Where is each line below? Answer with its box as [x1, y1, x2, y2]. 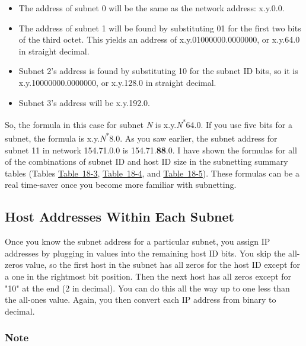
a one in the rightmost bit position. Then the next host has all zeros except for [5, 270, 292, 283]
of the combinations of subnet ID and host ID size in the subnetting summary [5, 155, 288, 168]
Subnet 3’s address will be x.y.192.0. [18, 96, 150, 108]
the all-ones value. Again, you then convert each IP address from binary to [5, 293, 276, 306]
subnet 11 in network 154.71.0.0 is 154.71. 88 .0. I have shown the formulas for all [5, 143, 297, 156]
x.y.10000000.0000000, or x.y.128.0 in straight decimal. [18, 76, 216, 88]
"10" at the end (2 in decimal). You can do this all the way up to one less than [5, 281, 290, 294]
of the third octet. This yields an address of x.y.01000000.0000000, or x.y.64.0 [18, 33, 300, 46]
